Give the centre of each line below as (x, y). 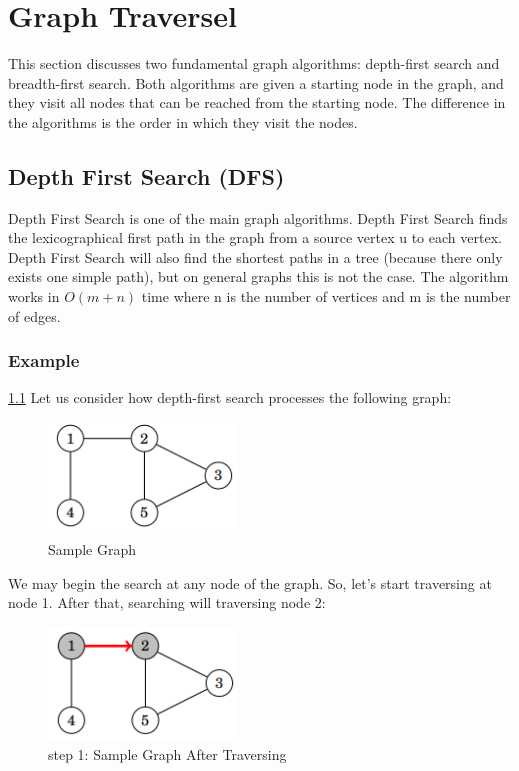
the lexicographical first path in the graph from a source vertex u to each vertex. (255, 237)
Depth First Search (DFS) (146, 175)
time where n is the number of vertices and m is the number (326, 296)
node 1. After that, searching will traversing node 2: (167, 602)
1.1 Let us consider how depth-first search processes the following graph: (230, 397)
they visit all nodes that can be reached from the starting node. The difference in (257, 102)
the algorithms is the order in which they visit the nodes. (183, 121)
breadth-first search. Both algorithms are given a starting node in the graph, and (256, 82)
